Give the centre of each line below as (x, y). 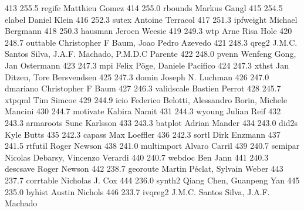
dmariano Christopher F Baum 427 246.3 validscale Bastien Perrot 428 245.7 (143, 88)
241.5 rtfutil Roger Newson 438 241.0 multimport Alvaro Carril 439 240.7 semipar (152, 146)
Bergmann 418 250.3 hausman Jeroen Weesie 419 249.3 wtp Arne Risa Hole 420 (148, 31)
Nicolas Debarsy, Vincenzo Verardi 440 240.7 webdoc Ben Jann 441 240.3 (137, 157)
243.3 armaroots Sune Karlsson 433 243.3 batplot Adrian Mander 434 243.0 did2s (151, 122)
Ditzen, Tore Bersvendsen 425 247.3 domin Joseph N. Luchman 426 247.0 (137, 76)
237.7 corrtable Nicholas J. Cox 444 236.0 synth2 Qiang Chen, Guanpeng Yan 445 (152, 180)
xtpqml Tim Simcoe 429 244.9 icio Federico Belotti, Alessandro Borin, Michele (146, 99)
